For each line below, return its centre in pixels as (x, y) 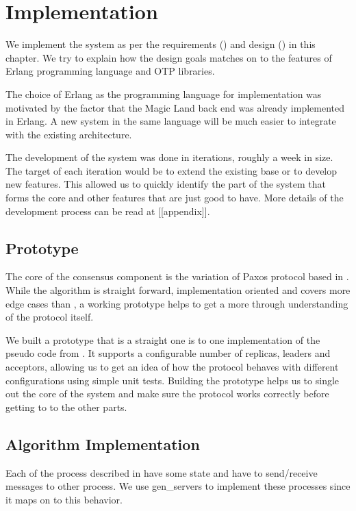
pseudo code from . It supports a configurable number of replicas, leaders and (168, 353)
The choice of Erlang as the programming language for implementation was (164, 94)
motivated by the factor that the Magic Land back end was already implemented (175, 107)
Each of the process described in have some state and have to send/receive (162, 472)
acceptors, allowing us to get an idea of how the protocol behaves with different (172, 367)
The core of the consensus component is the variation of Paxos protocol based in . (177, 276)
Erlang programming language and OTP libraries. (110, 71)
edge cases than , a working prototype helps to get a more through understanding (177, 303)
